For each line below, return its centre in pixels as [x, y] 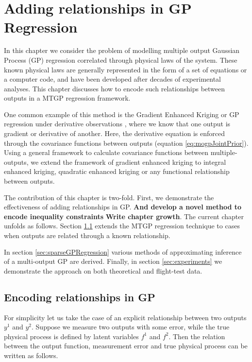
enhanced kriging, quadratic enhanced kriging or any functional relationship [117, 171]
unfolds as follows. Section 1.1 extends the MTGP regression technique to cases [122, 226]
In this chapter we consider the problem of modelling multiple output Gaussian [122, 50]
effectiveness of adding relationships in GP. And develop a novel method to [123, 207]
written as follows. [31, 355]
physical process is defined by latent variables [71, 336]
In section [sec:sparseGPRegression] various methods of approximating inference [123, 251]
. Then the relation [197, 336]
